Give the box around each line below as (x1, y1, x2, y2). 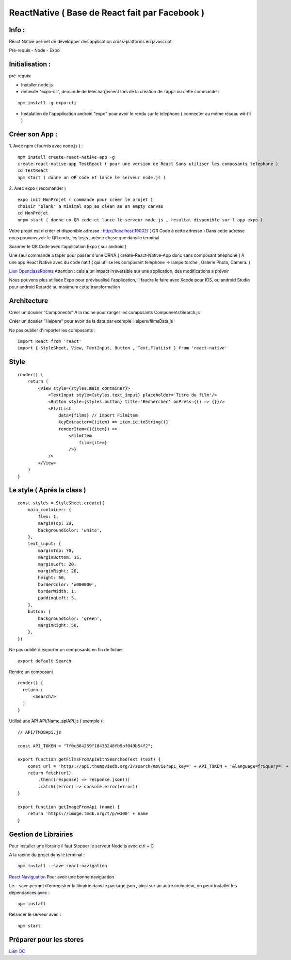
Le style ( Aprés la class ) (9, 486, 86, 495)
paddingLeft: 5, (38, 595, 77, 601)
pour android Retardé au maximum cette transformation (9, 284, 120, 290)
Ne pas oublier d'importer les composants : (9, 327, 96, 333)
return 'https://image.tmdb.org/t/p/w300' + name (27, 811, 148, 816)
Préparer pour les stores (9, 935, 84, 943)
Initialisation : (9, 60, 51, 68)
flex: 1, (38, 513, 59, 519)
